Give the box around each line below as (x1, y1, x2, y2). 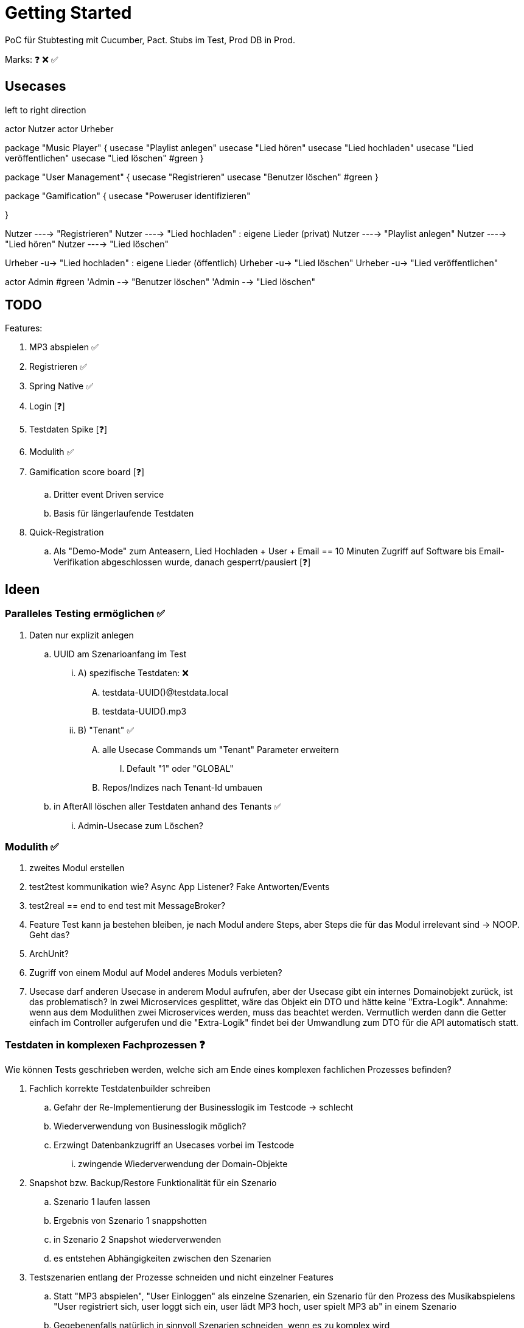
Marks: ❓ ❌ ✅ (5, 54, 58, 65)
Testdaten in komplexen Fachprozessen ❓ (5, 1038, 206, 1051)
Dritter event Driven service (54, 489, 164, 500)
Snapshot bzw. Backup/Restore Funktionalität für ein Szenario (29, 1178, 277, 1188)
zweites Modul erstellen (29, 863, 125, 874)
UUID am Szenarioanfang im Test (54, 648, 187, 659)
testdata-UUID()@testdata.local (102, 687, 228, 698)
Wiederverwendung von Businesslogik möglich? (54, 1121, 246, 1132)
